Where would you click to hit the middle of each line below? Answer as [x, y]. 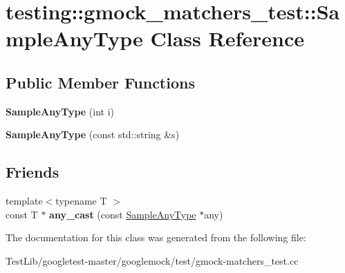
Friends [32, 172]
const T [22, 214]
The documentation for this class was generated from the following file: [156, 237]
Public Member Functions [100, 82]
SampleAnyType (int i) [60, 111]
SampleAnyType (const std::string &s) [93, 134]
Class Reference [227, 38]
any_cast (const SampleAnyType [123, 214]
